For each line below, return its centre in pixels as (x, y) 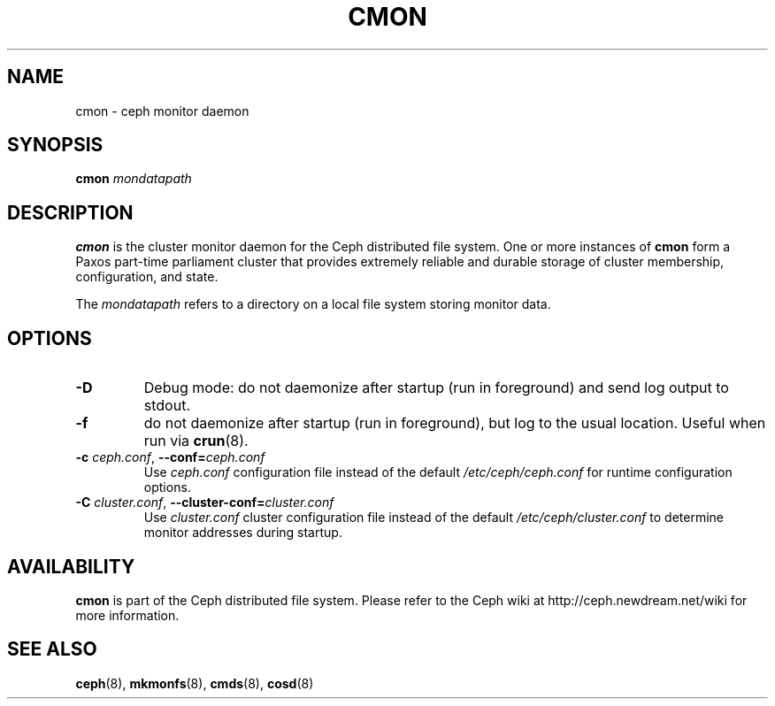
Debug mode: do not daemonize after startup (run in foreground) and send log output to (436, 388)
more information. (127, 615)
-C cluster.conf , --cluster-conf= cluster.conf (205, 503)
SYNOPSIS (55, 145)
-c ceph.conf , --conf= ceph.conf (170, 457)
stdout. (167, 406)
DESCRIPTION (70, 212)
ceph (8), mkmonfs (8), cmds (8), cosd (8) (195, 683)
